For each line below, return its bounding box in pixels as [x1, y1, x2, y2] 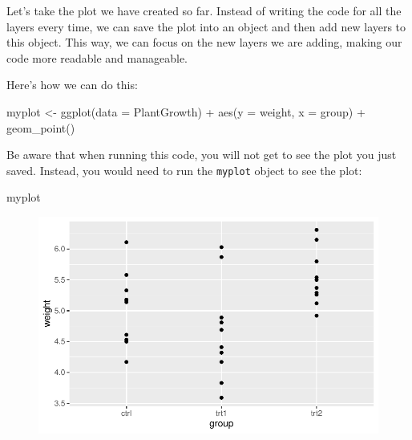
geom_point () [6, 119, 75, 136]
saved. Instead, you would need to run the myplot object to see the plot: [6, 161, 362, 178]
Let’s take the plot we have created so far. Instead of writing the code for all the [6, 2, 402, 18]
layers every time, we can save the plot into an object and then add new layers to [6, 18, 406, 35]
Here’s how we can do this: [6, 76, 138, 93]
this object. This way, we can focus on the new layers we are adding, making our [6, 34, 402, 51]
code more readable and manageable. [6, 49, 188, 66]
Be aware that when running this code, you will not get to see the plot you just [6, 146, 397, 163]
